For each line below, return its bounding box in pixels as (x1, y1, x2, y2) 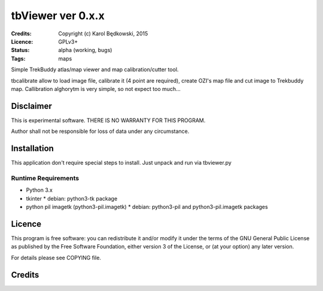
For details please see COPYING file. (11, 254, 102, 261)
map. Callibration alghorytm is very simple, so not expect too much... (11, 85, 181, 92)
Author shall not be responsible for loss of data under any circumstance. (11, 128, 190, 135)
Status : (11, 47, 30, 54)
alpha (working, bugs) (58, 47, 112, 54)
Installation (11, 144, 54, 153)
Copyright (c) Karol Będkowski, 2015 (58, 30, 148, 37)
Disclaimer (11, 101, 52, 111)
